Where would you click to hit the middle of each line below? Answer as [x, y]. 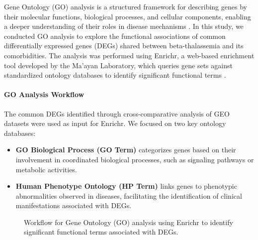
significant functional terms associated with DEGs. [101, 232]
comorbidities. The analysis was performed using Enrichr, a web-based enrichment [129, 55]
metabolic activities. [46, 169]
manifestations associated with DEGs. [74, 205]
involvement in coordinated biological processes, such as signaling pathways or [135, 159]
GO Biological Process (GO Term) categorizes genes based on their [126, 150]
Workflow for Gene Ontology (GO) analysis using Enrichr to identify [129, 222]
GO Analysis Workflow [44, 94]
